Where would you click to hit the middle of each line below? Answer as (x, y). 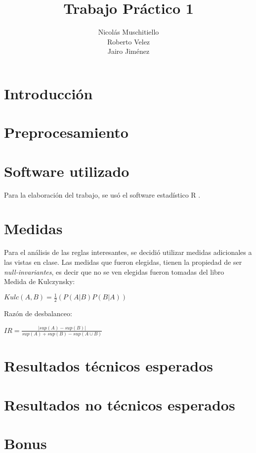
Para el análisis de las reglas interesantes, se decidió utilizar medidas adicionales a (128, 252)
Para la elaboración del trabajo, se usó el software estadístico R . (102, 194)
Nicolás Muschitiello (128, 32)
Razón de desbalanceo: (38, 313)
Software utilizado (67, 171)
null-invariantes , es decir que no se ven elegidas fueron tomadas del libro (114, 271)
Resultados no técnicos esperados (120, 404)
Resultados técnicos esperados (108, 366)
